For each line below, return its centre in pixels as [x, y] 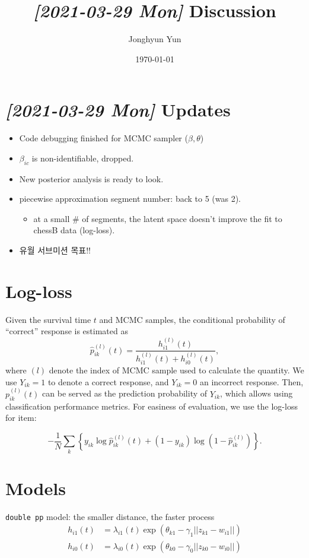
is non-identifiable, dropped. [83, 158]
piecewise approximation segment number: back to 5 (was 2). [130, 199]
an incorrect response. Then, [251, 381]
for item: [21, 418]
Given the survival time [48, 319]
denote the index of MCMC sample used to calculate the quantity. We [176, 370]
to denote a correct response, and [108, 381]
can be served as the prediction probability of [125, 393]
